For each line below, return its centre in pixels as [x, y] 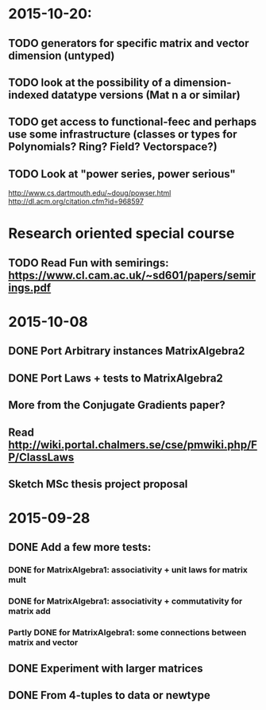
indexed [29, 95]
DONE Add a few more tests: [80, 547]
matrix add [30, 611]
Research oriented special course [121, 233]
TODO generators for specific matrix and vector [129, 43]
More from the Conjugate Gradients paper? [117, 405]
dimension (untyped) [62, 55]
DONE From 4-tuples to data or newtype [109, 695]
